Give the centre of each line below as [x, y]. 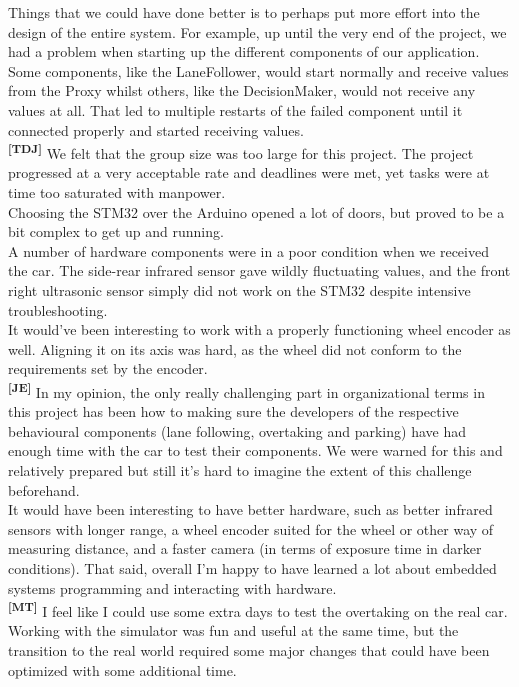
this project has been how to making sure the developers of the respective [233, 411]
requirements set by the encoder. [108, 368]
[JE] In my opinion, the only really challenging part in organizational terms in [246, 390]
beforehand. [44, 489]
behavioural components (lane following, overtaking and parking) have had [237, 430]
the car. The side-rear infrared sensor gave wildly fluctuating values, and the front [259, 270]
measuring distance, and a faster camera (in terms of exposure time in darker [245, 548]
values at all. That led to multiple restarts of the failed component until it [235, 109]
